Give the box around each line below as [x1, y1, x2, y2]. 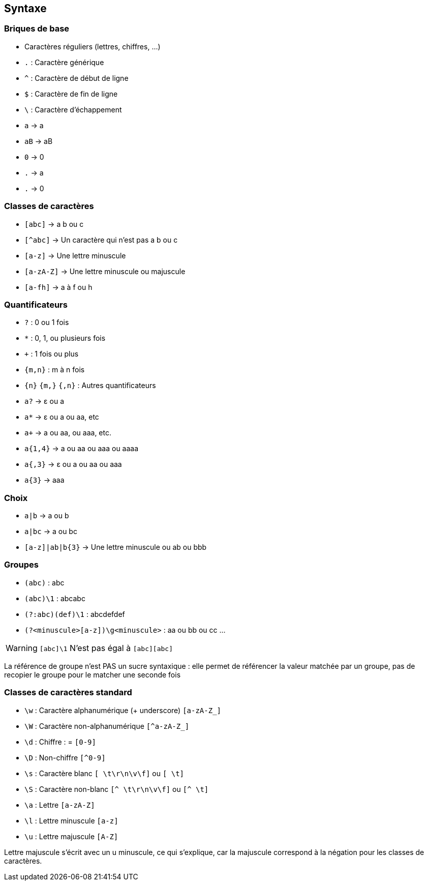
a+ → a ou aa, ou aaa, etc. [24, 428, 111, 437]
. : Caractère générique [24, 57, 104, 67]
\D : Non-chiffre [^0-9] [24, 753, 106, 762]
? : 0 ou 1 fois [24, 318, 69, 327]
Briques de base [4, 23, 70, 34]
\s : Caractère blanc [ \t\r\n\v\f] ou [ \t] [24, 769, 185, 778]
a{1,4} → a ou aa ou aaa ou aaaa [24, 444, 139, 453]
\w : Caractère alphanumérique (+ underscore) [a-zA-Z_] [24, 705, 222, 715]
